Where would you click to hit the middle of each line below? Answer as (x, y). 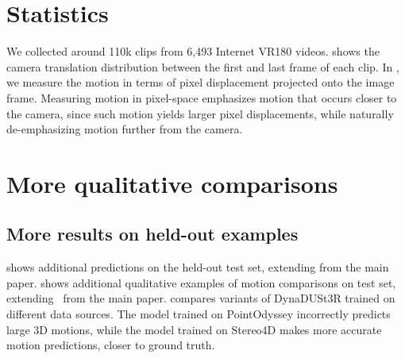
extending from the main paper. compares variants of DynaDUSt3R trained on (201, 298)
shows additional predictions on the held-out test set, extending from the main (198, 267)
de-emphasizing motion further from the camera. (125, 129)
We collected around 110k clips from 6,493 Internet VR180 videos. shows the (193, 51)
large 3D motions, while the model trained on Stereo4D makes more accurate (194, 329)
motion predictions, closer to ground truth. (111, 345)
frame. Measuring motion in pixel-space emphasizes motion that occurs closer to (202, 97)
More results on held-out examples (152, 234)
